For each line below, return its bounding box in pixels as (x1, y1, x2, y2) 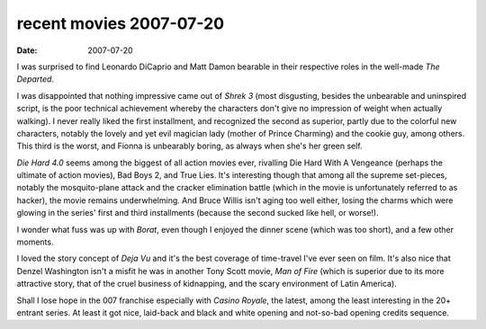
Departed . (16, 74, 54, 84)
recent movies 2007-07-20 (16, 13, 225, 33)
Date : (16, 45, 38, 56)
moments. (16, 236, 54, 247)
